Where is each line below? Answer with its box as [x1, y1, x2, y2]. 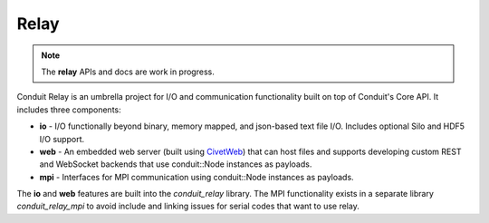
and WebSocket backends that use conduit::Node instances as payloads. [39, 159, 312, 170]
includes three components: [16, 104, 121, 115]
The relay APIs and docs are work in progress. [41, 66, 215, 77]
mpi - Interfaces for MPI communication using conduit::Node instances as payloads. [39, 171, 354, 182]
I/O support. [39, 133, 85, 144]
